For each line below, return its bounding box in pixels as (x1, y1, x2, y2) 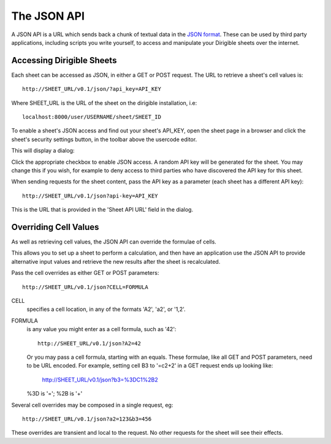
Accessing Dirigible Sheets (11, 55, 117, 66)
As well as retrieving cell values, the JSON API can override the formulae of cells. (11, 238, 217, 245)
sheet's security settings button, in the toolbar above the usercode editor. (11, 136, 197, 143)
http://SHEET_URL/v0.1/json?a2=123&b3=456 (22, 415, 152, 423)
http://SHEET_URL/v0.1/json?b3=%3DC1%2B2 (42, 376, 159, 383)
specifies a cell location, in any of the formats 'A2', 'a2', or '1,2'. (26, 305, 186, 313)
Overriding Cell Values (11, 221, 99, 232)
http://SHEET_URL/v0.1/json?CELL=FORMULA (22, 283, 148, 291)
